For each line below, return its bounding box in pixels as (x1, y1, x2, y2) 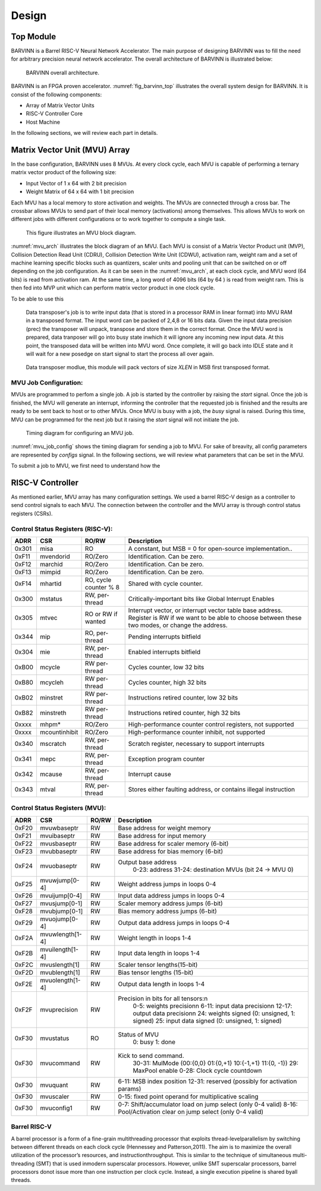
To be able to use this (11, 295, 64, 303)
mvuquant (39, 1080, 68, 1089)
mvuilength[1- (39, 945, 78, 953)
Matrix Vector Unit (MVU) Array (11, 145, 130, 155)
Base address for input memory (118, 831, 206, 840)
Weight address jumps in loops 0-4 (118, 880, 216, 888)
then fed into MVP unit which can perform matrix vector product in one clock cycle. (11, 284, 215, 291)
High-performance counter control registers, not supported (128, 720, 294, 728)
